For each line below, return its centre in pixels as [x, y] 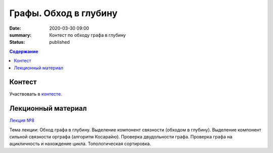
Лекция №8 [22, 120]
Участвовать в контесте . [36, 94]
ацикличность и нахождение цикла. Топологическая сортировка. [80, 144]
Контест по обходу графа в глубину [87, 35]
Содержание [24, 51]
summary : [20, 35]
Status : [17, 42]
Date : [15, 28]
